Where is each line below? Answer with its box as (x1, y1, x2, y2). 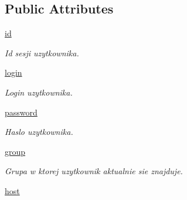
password (5, 106, 38, 118)
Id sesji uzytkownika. (5, 46, 79, 59)
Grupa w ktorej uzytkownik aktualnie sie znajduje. (5, 165, 183, 177)
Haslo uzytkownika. (5, 126, 73, 138)
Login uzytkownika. (5, 86, 73, 98)
